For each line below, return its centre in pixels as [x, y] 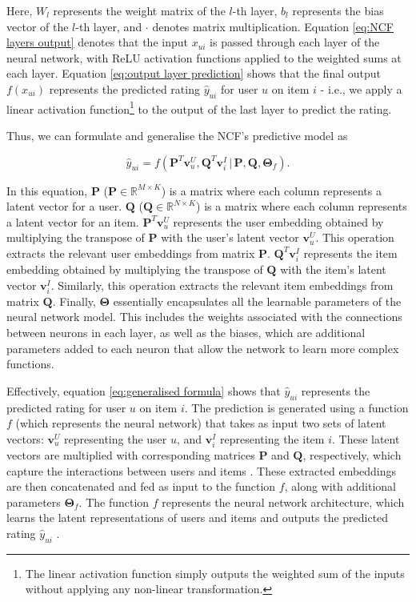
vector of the [38, 26]
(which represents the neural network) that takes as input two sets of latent [201, 423]
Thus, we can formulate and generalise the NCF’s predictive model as [177, 136]
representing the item [272, 438]
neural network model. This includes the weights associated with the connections [204, 317]
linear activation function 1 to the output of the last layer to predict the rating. [199, 107]
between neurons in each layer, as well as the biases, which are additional [186, 333]
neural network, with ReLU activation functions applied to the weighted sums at [204, 57]
